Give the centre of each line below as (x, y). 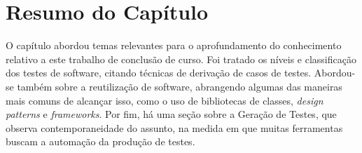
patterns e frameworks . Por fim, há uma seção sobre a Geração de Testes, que (171, 114)
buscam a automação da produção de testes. (100, 141)
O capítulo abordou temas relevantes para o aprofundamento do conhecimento (174, 45)
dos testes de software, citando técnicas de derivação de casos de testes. (159, 73)
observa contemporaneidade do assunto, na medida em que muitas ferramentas (174, 127)
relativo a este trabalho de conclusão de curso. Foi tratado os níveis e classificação (181, 59)
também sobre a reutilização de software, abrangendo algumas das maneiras (180, 86)
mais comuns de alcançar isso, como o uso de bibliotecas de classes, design (165, 100)
